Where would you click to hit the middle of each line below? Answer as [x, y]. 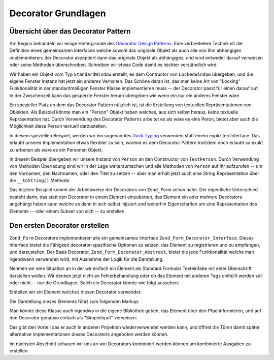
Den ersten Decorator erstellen [59, 226]
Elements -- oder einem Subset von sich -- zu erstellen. [68, 211]
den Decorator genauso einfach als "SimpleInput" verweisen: [73, 318]
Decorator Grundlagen [58, 13]
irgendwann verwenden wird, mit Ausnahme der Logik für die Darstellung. [87, 259]
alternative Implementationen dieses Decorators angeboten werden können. [89, 334]
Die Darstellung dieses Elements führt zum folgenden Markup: [74, 301]
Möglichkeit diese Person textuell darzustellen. [58, 126]
